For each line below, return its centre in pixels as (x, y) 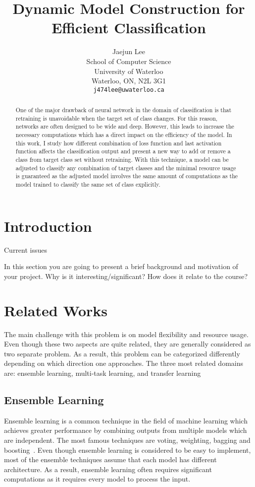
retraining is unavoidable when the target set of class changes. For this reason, (117, 118)
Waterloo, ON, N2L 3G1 (129, 81)
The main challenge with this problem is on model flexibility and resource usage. (126, 334)
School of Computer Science (129, 61)
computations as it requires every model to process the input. (97, 479)
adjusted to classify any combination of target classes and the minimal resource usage (126, 168)
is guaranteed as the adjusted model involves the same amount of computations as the (127, 176)
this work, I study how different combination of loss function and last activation (119, 143)
